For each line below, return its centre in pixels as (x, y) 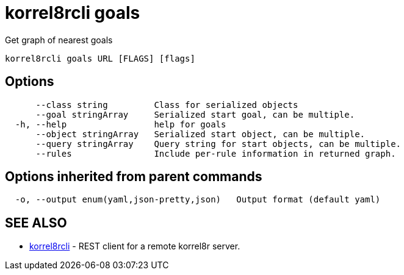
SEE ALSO (36, 223)
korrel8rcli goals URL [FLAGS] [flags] (100, 58)
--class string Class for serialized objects (167, 105)
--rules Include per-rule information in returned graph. (216, 153)
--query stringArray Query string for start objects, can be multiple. (218, 144)
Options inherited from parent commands (134, 177)
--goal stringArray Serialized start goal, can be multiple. (195, 114)
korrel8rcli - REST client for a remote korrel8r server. (135, 246)
